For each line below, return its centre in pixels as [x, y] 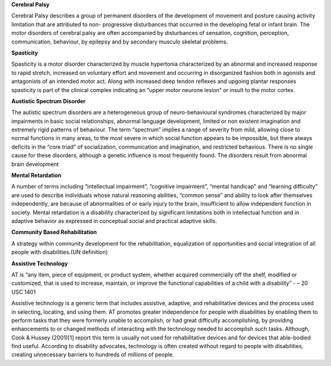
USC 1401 [24, 292]
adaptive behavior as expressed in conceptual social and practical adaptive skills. [114, 220]
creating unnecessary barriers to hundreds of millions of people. [93, 355]
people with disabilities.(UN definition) [60, 252]
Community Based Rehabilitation [54, 232]
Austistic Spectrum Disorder [48, 101]
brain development [35, 164]
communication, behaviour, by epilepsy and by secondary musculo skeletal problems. [120, 41]
